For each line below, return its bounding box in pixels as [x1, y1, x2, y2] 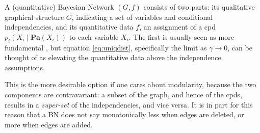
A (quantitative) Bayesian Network [5, 2, 114, 12]
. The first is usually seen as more [128, 31, 234, 42]
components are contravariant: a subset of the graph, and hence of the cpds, [5, 89, 242, 99]
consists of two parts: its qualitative [143, 2, 255, 12]
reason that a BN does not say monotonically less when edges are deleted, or [5, 109, 244, 120]
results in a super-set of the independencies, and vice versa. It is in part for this [5, 99, 253, 110]
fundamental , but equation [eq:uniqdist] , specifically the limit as [5, 42, 207, 52]
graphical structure [5, 11, 64, 22]
